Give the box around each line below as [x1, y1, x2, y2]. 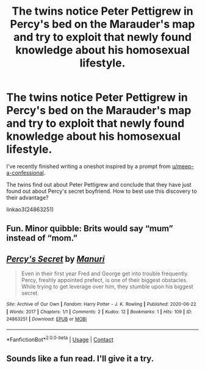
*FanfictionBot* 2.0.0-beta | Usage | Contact [6, 335, 114, 343]
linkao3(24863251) [6, 206, 54, 213]
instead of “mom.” [6, 233, 78, 244]
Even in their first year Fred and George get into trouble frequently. [21, 270, 189, 277]
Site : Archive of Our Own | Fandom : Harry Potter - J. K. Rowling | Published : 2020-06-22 [6, 301, 196, 308]
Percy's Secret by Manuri [6, 253, 105, 264]
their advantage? [6, 194, 49, 201]
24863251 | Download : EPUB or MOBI [6, 316, 87, 322]
